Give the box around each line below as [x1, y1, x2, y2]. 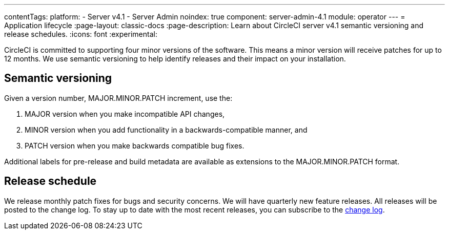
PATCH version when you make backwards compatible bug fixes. [25, 141, 244, 150]
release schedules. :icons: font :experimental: [4, 30, 157, 38]
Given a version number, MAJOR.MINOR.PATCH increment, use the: [4, 93, 233, 102]
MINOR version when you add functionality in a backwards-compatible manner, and [25, 125, 308, 134]
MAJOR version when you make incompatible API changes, [25, 109, 225, 118]
